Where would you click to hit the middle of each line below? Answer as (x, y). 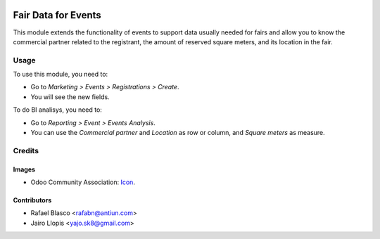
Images (24, 169)
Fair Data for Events (57, 15)
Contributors (32, 200)
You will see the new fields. (70, 97)
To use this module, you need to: (61, 75)
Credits (26, 150)
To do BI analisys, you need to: (57, 110)
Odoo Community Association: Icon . (83, 182)
